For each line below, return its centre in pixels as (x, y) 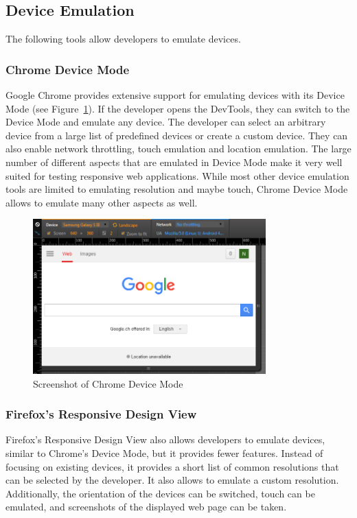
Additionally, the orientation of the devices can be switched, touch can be (160, 493)
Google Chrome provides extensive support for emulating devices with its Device (175, 95)
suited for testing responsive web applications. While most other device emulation (177, 175)
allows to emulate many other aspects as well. (102, 202)
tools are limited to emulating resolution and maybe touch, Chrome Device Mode (177, 189)
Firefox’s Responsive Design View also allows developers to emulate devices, (165, 439)
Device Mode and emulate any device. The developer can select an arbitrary (166, 122)
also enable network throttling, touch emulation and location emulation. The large (178, 149)
